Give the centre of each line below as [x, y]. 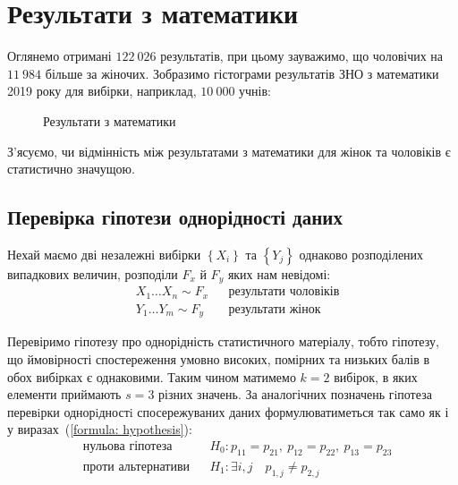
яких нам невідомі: [279, 273]
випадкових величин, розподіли [93, 273]
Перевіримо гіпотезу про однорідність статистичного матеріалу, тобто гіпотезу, [223, 341]
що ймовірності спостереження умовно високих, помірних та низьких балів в [219, 358]
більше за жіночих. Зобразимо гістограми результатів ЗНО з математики [242, 73]
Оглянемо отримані [59, 56]
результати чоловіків [284, 292]
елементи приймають [64, 394]
